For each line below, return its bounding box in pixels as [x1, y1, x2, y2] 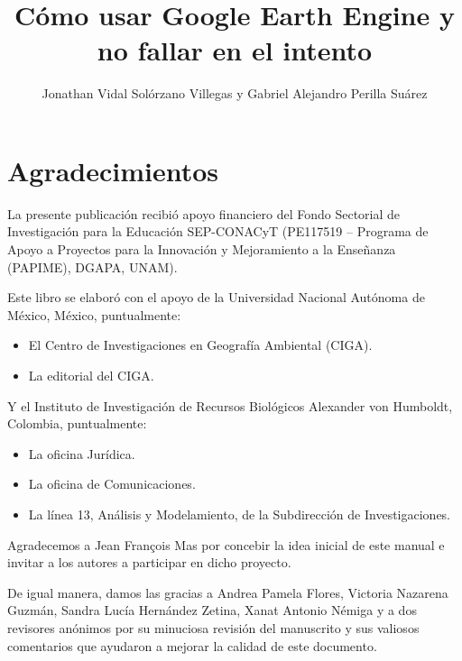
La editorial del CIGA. [28, 366, 154, 384]
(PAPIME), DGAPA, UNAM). [7, 257, 178, 276]
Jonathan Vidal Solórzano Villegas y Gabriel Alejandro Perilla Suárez [42, 84, 428, 103]
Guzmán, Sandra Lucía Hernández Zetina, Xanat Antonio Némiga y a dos [7, 601, 417, 620]
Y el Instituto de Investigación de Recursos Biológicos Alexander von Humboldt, [7, 396, 453, 415]
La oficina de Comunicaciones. [28, 474, 196, 493]
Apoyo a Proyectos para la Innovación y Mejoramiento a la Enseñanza [7, 240, 396, 259]
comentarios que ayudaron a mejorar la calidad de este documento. [7, 636, 377, 655]
